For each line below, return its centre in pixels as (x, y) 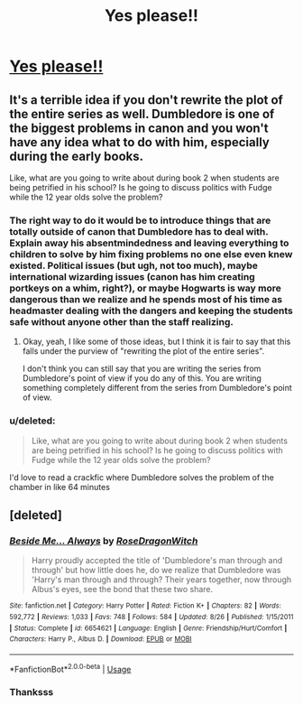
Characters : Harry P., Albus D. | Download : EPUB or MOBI (101, 639)
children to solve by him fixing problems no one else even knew (151, 254)
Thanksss (32, 692)
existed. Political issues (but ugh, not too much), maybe (134, 265)
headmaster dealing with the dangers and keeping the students (151, 311)
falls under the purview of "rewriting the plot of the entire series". (143, 351)
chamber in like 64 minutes (60, 487)
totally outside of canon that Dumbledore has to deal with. (139, 231)
